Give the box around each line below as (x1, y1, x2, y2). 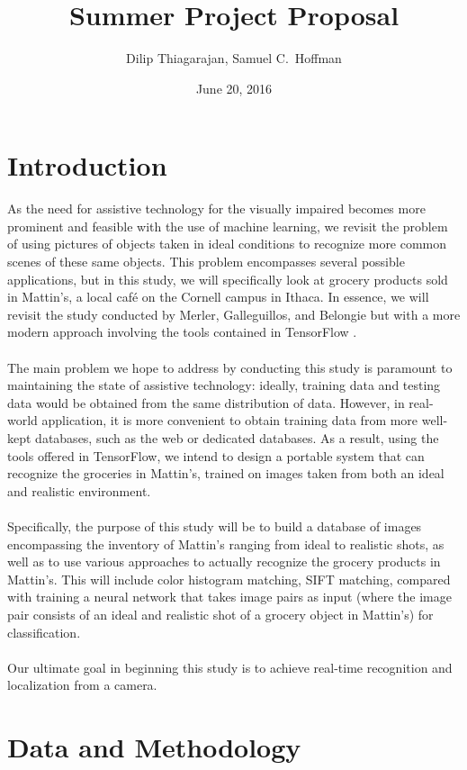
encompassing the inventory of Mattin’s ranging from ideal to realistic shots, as (7, 534, 445, 553)
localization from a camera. (7, 675, 157, 694)
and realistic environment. (7, 481, 151, 500)
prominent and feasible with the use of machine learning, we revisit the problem (7, 216, 448, 235)
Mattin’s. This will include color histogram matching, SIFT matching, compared (7, 569, 451, 588)
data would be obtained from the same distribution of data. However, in (7, 393, 405, 412)
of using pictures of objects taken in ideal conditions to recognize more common (7, 234, 447, 253)
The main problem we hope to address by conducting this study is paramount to (7, 358, 453, 376)
